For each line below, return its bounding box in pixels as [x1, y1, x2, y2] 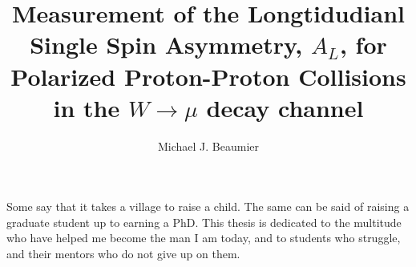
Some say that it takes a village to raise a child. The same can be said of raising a [6, 198, 410, 215]
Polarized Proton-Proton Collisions [10, 59, 406, 92]
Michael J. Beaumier [157, 137, 260, 154]
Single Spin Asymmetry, [30, 28, 303, 61]
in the [53, 91, 120, 123]
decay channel [206, 91, 364, 123]
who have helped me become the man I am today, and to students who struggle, [6, 229, 401, 246]
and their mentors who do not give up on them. [6, 245, 240, 262]
